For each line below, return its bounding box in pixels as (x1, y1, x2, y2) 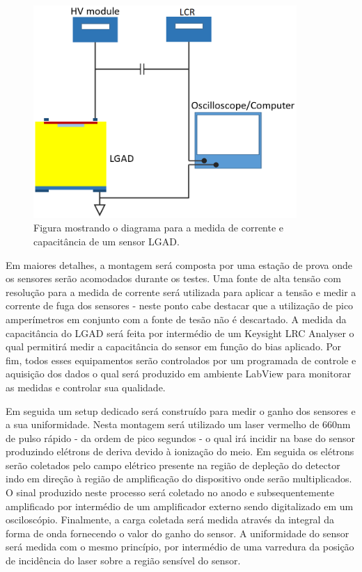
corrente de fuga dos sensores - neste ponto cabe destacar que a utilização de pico (6, 298, 354, 313)
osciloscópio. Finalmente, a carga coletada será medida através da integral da (6, 512, 334, 527)
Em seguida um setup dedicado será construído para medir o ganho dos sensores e (6, 403, 356, 418)
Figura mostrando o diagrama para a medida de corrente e (33, 220, 284, 235)
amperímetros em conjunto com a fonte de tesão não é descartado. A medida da (6, 311, 347, 326)
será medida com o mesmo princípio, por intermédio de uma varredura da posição (6, 539, 354, 554)
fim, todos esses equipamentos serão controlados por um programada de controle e (6, 352, 356, 367)
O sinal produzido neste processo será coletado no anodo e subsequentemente (6, 485, 334, 500)
